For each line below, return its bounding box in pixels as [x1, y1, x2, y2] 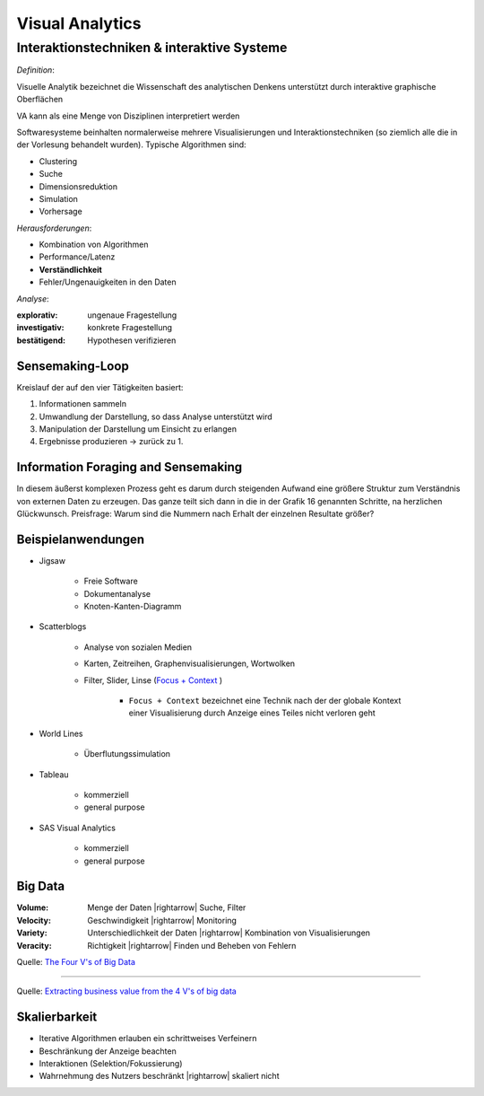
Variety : [16, 927, 48, 938]
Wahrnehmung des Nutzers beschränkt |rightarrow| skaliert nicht [39, 1071, 280, 1082]
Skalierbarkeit [16, 1010, 98, 1025]
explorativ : [16, 310, 58, 320]
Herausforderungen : [16, 223, 92, 233]
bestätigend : [16, 335, 66, 346]
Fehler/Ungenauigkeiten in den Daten [39, 276, 177, 287]
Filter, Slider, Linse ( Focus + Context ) [83, 674, 223, 686]
